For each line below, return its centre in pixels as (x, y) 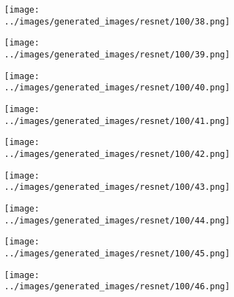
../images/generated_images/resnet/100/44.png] (117, 220)
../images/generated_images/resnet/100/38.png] (117, 21)
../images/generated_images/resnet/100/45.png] (117, 253)
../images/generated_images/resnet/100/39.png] (117, 54)
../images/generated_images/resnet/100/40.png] (117, 88)
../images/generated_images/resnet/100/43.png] (117, 187)
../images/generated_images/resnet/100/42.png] (117, 154)
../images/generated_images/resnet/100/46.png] (117, 287)
